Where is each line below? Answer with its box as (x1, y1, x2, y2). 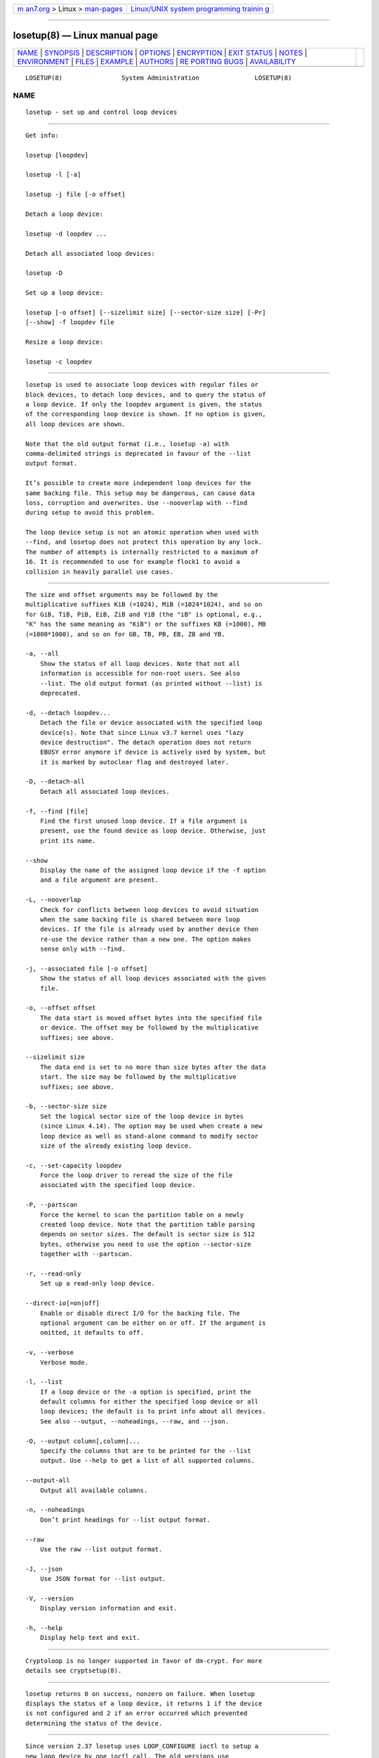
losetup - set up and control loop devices (25, 108, 178, 116)
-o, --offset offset (25, 1004, 96, 1012)
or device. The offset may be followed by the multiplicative (39, 1024, 259, 1032)
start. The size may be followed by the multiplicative (39, 1073, 237, 1081)
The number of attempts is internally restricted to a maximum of (25, 548, 259, 556)
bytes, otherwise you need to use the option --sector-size (39, 1240, 252, 1248)
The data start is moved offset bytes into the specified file (39, 1013, 262, 1022)
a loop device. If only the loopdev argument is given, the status (25, 401, 262, 409)
